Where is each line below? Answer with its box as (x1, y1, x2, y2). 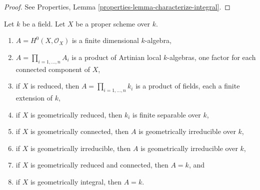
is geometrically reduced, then (30, 109, 122, 119)
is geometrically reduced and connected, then (30, 159, 168, 170)
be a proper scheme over (75, 18, 150, 28)
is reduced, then (30, 80, 79, 91)
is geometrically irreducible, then (30, 142, 131, 153)
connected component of (15, 63, 90, 74)
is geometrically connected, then (30, 126, 129, 136)
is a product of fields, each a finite (135, 80, 240, 91)
